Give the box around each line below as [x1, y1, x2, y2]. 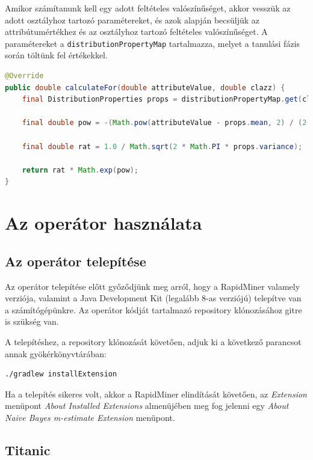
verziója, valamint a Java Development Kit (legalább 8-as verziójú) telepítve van [5, 292, 302, 304]
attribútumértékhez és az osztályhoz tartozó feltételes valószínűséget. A [5, 25, 268, 38]
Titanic [5, 440, 51, 459]
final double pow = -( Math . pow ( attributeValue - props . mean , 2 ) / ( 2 [22, 118, 307, 127]
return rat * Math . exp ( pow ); [22, 165, 139, 174]
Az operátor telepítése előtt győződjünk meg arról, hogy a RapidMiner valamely [5, 280, 300, 292]
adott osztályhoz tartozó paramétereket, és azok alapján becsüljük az [5, 13, 260, 26]
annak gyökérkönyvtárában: [5, 347, 107, 360]
